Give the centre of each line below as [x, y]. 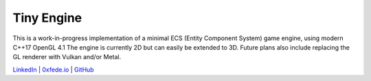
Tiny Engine [47, 18]
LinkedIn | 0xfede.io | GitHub [53, 69]
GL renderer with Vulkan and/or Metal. [67, 57]
